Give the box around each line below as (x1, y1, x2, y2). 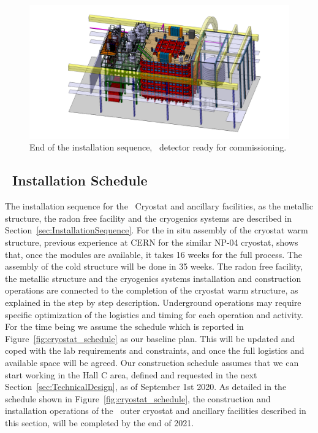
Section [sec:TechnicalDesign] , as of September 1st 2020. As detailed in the (5, 380, 287, 393)
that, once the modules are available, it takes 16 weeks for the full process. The (5, 248, 303, 260)
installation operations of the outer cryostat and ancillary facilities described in (5, 404, 306, 417)
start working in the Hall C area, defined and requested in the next (5, 368, 257, 381)
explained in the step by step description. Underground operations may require (5, 295, 301, 308)
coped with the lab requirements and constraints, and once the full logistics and (5, 344, 305, 357)
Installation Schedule (12, 171, 148, 190)
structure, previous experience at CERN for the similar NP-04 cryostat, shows (5, 235, 298, 248)
